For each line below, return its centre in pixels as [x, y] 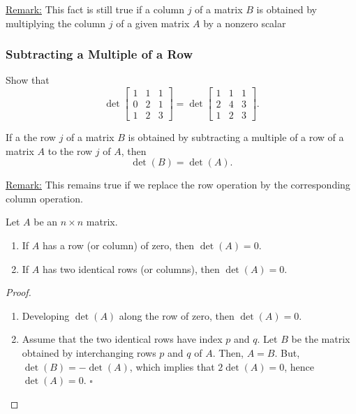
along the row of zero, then [177, 315]
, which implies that [172, 366]
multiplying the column [56, 23]
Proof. [18, 292]
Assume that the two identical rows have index [122, 339]
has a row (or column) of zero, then [118, 245]
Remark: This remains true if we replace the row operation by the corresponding [178, 185]
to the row [70, 150]
